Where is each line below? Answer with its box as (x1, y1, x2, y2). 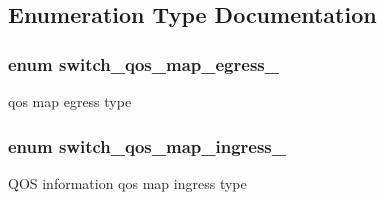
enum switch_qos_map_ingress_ (8, 133, 287, 158)
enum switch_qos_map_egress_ (8, 51, 279, 76)
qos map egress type (8, 91, 132, 111)
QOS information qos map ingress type (8, 172, 247, 193)
